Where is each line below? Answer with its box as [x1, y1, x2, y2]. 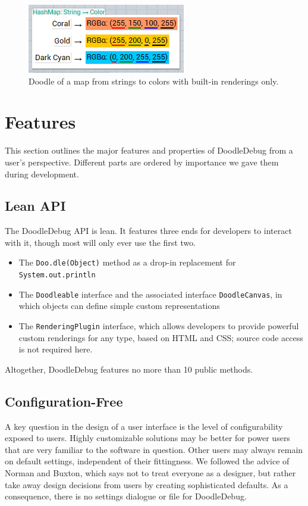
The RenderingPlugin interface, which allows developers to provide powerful [18, 320, 299, 332]
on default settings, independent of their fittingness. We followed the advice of [5, 455, 290, 467]
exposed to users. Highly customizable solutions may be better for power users [5, 432, 290, 444]
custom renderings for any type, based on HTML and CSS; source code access [18, 331, 303, 343]
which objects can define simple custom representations [18, 299, 220, 312]
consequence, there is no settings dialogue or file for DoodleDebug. [5, 490, 247, 502]
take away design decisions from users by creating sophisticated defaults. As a [5, 478, 288, 491]
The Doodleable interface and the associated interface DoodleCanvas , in [18, 288, 282, 300]
